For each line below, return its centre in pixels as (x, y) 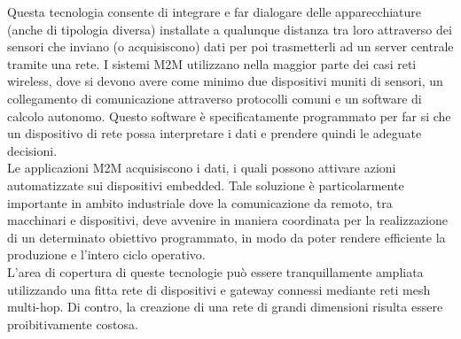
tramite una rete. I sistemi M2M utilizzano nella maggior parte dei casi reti (212, 63)
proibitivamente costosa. (73, 324)
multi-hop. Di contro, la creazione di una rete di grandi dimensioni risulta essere (225, 307)
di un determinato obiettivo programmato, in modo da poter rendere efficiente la (227, 237)
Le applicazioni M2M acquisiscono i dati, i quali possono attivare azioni (202, 168)
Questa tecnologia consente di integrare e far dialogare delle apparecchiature (215, 12)
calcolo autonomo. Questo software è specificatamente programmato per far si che (229, 116)
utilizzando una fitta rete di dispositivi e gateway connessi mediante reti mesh (219, 289)
